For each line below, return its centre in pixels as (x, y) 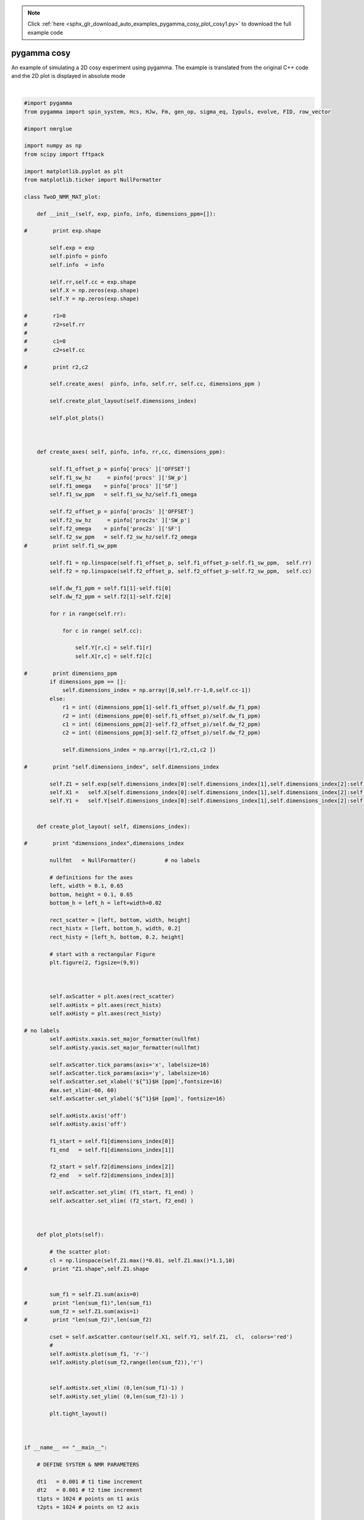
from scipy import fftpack (64, 154)
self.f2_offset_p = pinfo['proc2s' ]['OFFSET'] (122, 512)
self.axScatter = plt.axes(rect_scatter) (112, 997)
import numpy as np (53, 146)
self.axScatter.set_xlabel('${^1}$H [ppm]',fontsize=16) (136, 1082)
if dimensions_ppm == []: (88, 682)
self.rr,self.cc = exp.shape (93, 282)
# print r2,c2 (56, 367)
